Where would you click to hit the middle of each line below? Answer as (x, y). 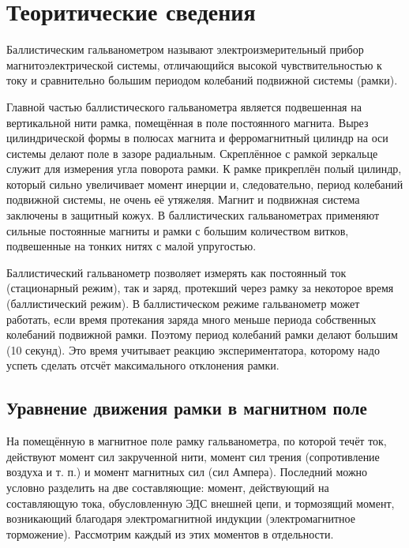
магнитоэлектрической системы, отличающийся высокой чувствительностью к (194, 64)
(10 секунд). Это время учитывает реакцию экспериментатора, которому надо (193, 349)
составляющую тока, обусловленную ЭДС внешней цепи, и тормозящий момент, (201, 503)
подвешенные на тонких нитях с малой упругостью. (131, 246)
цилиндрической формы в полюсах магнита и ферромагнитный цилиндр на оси (197, 138)
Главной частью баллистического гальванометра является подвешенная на (184, 106)
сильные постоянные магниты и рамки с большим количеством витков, (178, 230)
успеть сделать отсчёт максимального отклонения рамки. (143, 365)
